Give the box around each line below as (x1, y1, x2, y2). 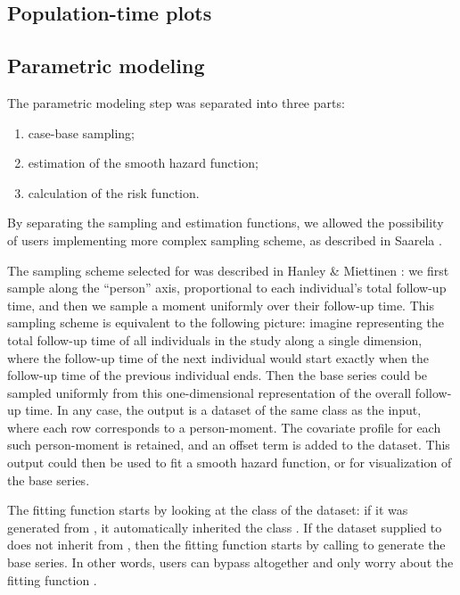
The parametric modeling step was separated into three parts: (7, 93, 345, 112)
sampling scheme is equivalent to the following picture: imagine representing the (7, 313, 445, 332)
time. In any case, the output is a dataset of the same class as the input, (25, 401, 422, 419)
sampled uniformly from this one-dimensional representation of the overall (7, 383, 412, 401)
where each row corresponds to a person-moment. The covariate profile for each (7, 417, 441, 436)
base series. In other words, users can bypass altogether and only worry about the (7, 553, 454, 572)
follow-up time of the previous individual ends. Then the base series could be (7, 366, 428, 384)
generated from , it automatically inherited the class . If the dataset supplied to (7, 517, 442, 536)
